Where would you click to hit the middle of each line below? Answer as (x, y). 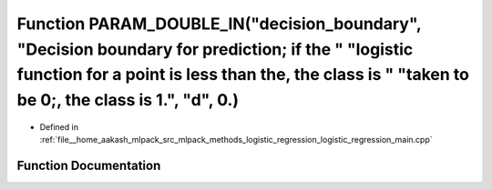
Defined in (59, 126)
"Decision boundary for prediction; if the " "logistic (215, 49)
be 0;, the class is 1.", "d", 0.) (128, 100)
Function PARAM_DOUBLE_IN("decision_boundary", (219, 24)
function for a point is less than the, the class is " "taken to (243, 75)
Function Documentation (89, 166)
